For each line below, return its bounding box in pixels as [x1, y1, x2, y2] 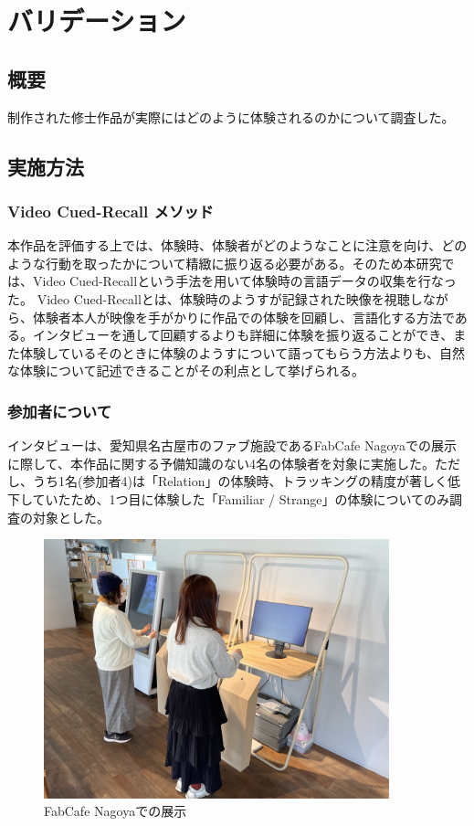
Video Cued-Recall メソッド [7, 199, 214, 222]
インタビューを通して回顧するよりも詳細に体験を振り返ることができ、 [32, 325, 454, 344]
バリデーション [7, 2, 186, 39]
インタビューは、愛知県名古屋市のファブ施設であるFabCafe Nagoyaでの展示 [7, 436, 457, 455]
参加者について [7, 399, 112, 422]
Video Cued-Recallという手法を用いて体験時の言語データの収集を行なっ [32, 271, 457, 291]
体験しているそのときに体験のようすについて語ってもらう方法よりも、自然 [19, 343, 466, 362]
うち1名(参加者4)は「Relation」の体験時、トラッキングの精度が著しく [32, 471, 448, 491]
